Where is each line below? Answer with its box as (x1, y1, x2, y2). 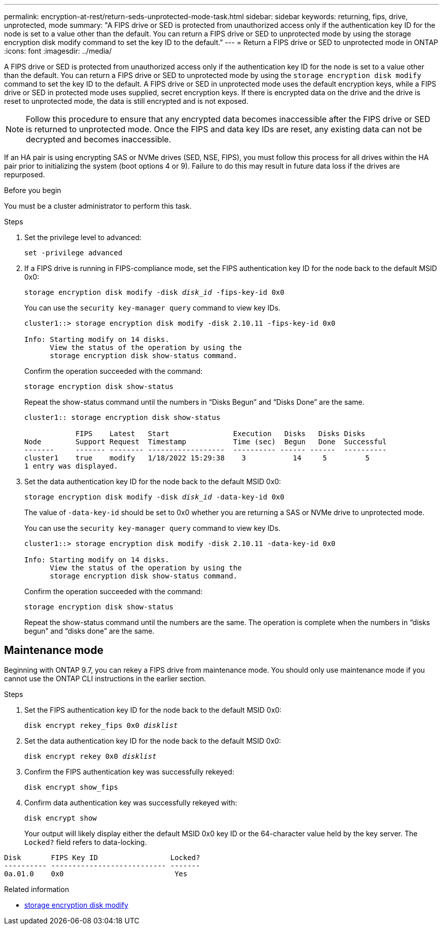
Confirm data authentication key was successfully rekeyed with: (24, 798, 237, 807)
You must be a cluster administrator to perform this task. (4, 202, 192, 210)
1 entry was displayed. (24, 462, 118, 470)
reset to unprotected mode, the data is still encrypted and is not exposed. (4, 97, 248, 105)
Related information (4, 884, 69, 894)
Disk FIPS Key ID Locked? (4, 853, 200, 862)
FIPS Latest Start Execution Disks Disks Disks (75, 430, 366, 438)
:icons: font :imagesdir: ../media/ (4, 47, 112, 55)
